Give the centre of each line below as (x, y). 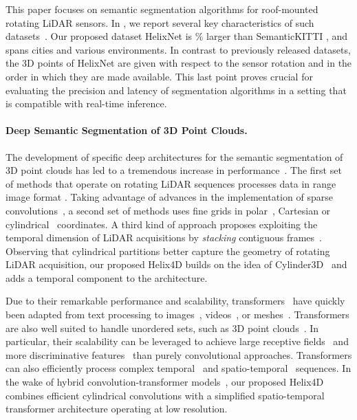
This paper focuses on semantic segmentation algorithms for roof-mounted (162, 9)
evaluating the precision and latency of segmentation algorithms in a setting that (176, 90)
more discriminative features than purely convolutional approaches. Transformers (179, 354)
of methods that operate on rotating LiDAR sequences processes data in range (171, 183)
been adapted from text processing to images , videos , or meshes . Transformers (177, 314)
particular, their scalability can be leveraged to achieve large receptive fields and (177, 341)
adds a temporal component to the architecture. (107, 277)
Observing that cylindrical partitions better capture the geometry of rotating (168, 251)
